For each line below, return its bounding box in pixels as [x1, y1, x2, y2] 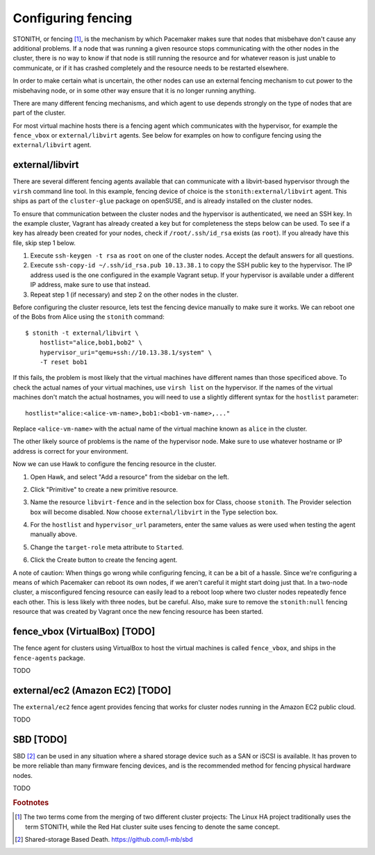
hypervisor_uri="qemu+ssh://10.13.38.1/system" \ [39, 348, 212, 356]
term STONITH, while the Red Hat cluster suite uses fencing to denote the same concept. [25, 822, 281, 831]
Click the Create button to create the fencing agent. [30, 556, 178, 564]
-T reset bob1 [39, 358, 88, 366]
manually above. [30, 530, 78, 538]
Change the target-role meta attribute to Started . [30, 542, 184, 551]
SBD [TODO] [12, 733, 67, 745]
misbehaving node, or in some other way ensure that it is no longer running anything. [12, 86, 256, 94]
